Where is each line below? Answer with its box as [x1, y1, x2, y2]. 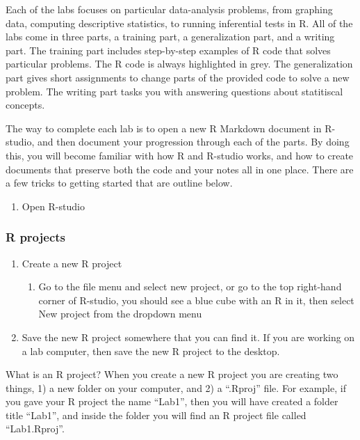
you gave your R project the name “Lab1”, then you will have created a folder [6, 394, 338, 409]
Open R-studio [22, 198, 85, 213]
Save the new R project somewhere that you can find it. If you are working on [22, 329, 355, 344]
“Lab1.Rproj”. [6, 421, 65, 436]
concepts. [6, 97, 45, 112]
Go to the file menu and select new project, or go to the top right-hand [38, 279, 342, 294]
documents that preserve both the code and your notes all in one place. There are [6, 162, 354, 176]
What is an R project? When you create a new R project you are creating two [6, 367, 338, 382]
